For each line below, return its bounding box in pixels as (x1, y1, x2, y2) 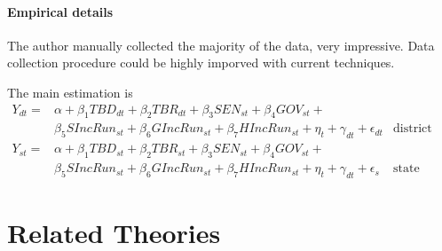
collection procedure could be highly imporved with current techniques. (7, 53, 395, 72)
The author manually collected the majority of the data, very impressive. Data (7, 35, 435, 54)
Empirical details (7, 2, 114, 20)
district (393, 122, 432, 136)
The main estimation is (7, 82, 133, 101)
